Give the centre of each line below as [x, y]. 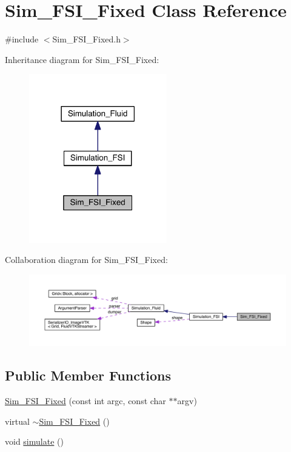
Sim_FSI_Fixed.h [86, 39]
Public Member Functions [88, 375]
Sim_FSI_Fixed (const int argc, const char [85, 401]
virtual [17, 421]
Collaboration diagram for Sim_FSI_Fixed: [86, 260]
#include [22, 39]
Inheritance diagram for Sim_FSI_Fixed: [82, 59]
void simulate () [34, 441]
